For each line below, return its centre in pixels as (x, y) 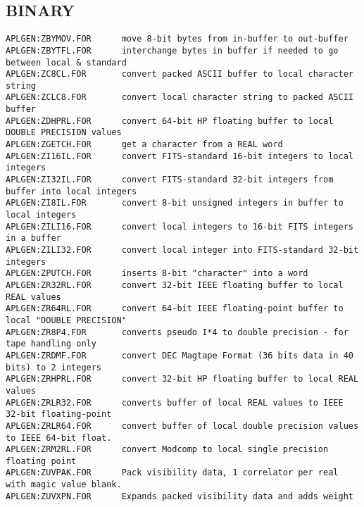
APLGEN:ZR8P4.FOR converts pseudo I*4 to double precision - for (177, 332)
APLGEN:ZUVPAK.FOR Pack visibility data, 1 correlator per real (172, 473)
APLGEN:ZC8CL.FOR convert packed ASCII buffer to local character (180, 74)
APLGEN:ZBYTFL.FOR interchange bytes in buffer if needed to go (172, 50)
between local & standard (66, 62)
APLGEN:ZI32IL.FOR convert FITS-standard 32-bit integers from (170, 180)
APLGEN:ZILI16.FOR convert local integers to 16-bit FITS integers (180, 226)
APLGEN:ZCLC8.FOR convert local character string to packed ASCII (180, 98)
